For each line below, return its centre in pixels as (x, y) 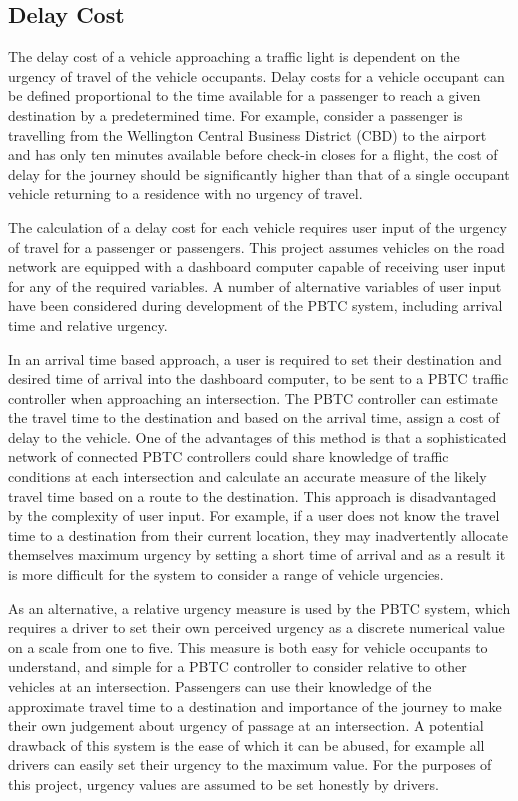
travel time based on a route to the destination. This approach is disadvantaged (252, 495)
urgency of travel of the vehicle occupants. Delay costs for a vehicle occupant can (256, 75)
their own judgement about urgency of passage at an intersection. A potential (246, 725)
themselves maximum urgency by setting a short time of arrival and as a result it (257, 554)
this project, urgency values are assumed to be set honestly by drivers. (223, 783)
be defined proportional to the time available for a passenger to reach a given (244, 95)
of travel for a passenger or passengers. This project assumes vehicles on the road (256, 246)
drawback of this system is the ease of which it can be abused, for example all (246, 744)
